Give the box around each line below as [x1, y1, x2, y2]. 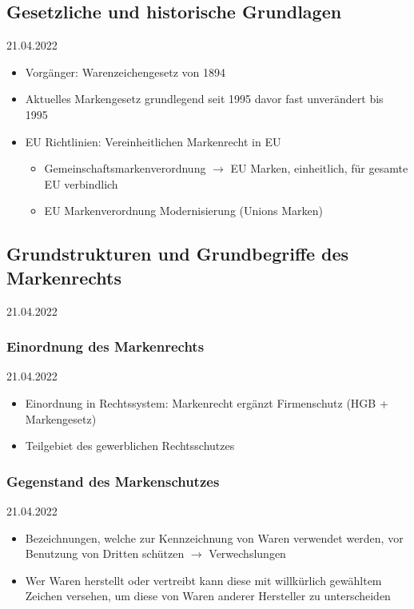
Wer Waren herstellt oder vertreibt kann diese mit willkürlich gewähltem [25, 571, 382, 588]
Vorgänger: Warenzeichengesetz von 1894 [25, 63, 226, 80]
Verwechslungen [209, 545, 286, 562]
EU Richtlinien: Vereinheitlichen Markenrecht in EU [25, 133, 281, 149]
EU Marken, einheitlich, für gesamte [230, 160, 408, 177]
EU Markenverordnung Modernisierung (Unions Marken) [44, 202, 323, 219]
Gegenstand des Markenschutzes [6, 471, 220, 491]
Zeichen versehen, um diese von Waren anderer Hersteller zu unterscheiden [25, 587, 391, 604]
